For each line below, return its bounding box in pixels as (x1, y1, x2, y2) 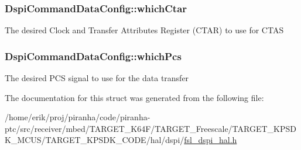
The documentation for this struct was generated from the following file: (5, 91, 264, 103)
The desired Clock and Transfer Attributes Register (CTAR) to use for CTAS (5, 24, 284, 36)
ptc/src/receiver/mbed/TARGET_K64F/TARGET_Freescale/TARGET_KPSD (5, 122, 296, 134)
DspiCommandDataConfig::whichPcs (5, 48, 182, 63)
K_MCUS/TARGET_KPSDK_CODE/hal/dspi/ (5, 134, 184, 146)
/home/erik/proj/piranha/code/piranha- (5, 111, 150, 123)
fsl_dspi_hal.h (184, 134, 237, 146)
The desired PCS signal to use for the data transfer (5, 72, 189, 84)
